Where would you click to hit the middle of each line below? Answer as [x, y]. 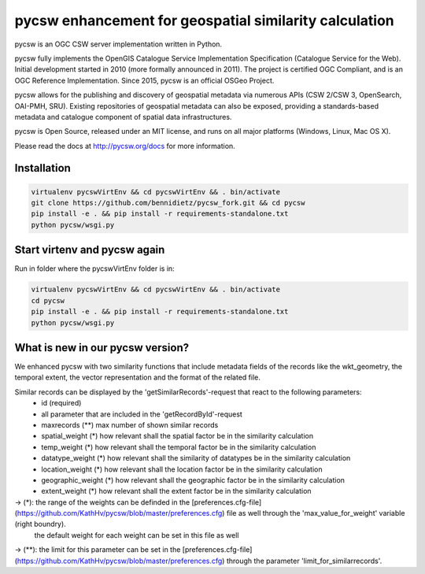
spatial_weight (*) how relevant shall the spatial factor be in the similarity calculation [177, 436]
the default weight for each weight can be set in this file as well [137, 535]
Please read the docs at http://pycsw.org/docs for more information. [125, 146]
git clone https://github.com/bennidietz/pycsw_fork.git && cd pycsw [168, 203]
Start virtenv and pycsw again [90, 250]
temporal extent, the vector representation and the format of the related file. [138, 377]
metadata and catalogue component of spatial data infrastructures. [123, 117]
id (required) [61, 403]
